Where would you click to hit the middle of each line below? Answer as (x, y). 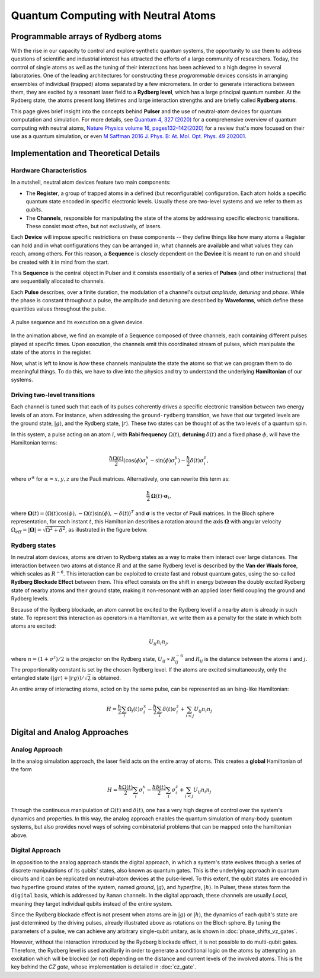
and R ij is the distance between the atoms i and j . (246, 659)
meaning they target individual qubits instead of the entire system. (92, 903)
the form (21, 769)
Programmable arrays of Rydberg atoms (87, 36)
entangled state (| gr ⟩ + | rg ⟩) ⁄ (47, 678)
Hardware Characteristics (49, 170)
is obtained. (107, 678)
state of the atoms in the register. (51, 352)
